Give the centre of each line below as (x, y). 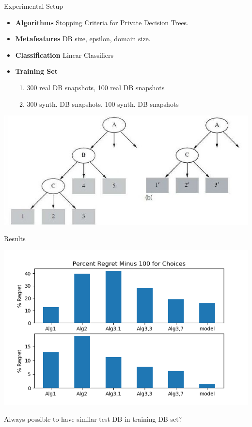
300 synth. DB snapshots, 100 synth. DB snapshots (103, 104)
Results (15, 238)
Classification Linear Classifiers (64, 55)
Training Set (36, 71)
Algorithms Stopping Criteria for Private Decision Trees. (102, 22)
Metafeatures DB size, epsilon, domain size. (83, 39)
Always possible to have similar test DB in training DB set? (93, 419)
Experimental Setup (33, 6)
